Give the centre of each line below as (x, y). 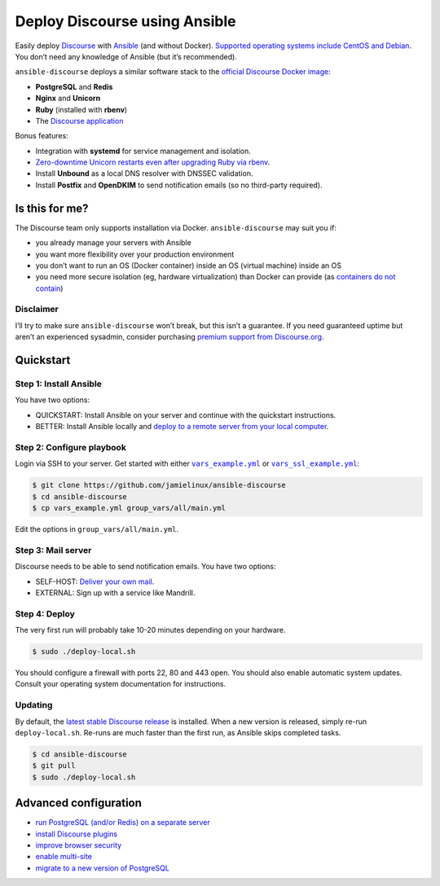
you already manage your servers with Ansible (113, 243)
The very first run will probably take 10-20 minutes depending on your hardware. (150, 630)
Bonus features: (42, 136)
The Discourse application (79, 121)
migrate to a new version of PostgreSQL (103, 868)
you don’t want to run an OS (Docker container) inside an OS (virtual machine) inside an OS (189, 265)
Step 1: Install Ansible (58, 384)
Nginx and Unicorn (68, 99)
